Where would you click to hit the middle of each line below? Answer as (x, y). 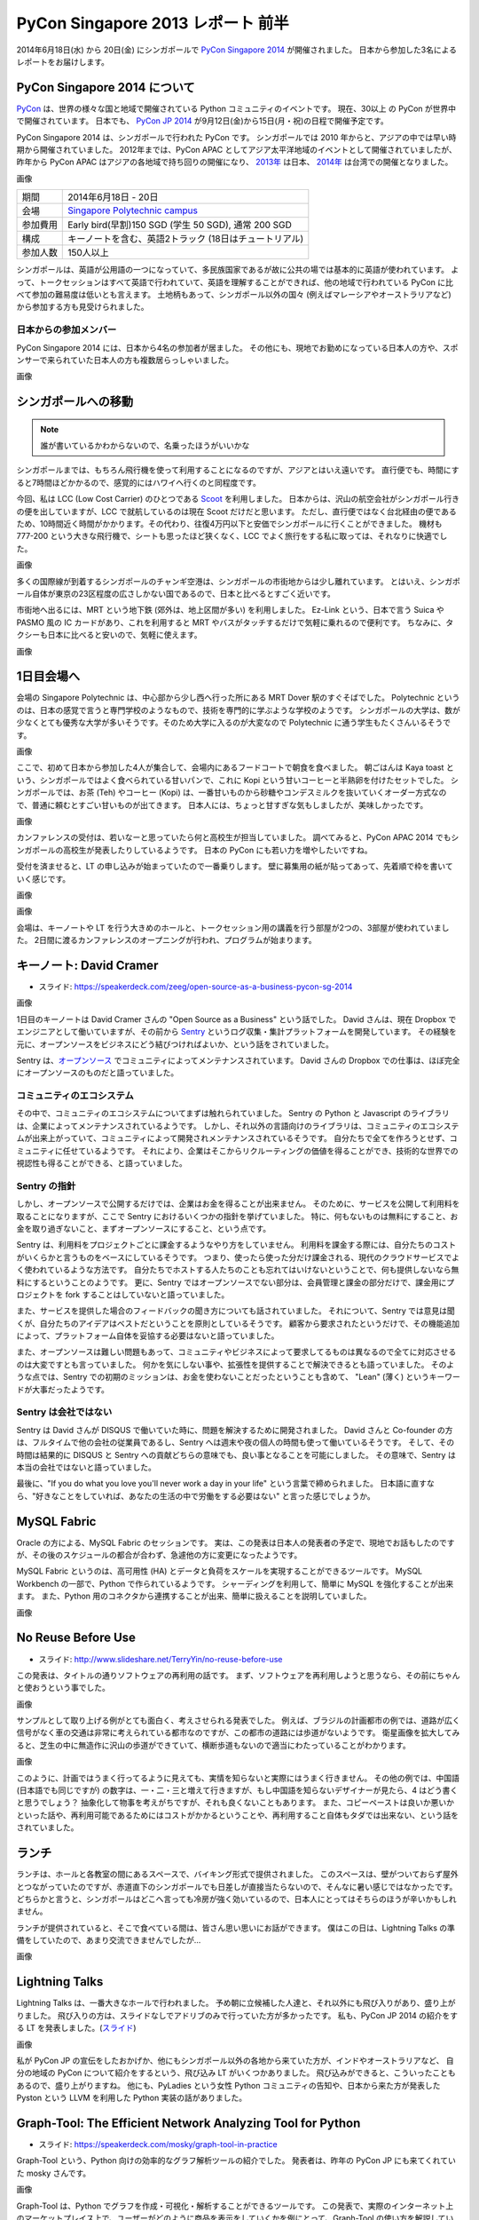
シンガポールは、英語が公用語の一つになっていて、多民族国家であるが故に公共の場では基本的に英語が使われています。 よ (238, 270)
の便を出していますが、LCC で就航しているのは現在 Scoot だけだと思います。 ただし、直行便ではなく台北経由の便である (236, 511)
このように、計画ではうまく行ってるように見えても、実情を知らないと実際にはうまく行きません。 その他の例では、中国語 (238, 1778)
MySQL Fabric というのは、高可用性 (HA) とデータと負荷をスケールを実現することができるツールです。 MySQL (220, 1571)
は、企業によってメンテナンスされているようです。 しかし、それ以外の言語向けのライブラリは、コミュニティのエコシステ (238, 1126)
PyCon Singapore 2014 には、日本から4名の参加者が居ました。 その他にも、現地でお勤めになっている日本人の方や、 (230, 347)
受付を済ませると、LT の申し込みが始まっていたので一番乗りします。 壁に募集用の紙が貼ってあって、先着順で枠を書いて (235, 867)
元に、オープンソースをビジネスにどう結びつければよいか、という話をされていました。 (175, 1044)
